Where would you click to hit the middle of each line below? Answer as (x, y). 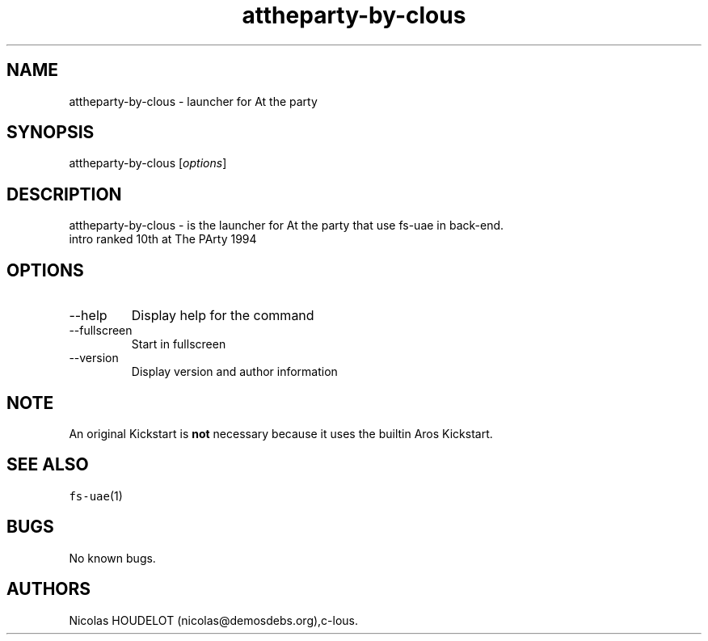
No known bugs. (112, 558)
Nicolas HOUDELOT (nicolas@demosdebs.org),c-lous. (214, 620)
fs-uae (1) (96, 496)
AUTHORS (49, 589)
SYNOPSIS (51, 133)
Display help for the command (223, 316)
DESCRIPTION (64, 194)
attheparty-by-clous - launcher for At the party (193, 101)
